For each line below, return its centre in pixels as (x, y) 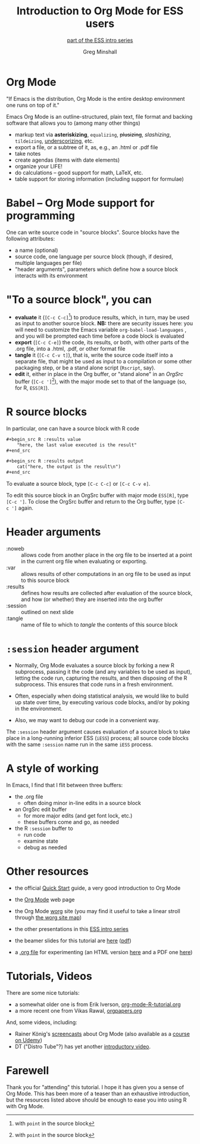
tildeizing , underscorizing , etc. (54, 141)
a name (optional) (36, 250)
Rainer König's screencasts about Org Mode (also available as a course (102, 1034)
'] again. (23, 508)
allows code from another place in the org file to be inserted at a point (107, 555)
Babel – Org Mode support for (80, 203)
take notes (28, 153)
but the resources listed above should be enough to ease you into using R (96, 1100)
